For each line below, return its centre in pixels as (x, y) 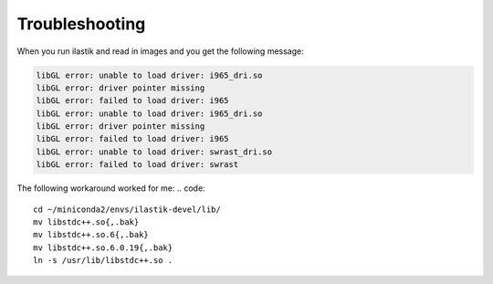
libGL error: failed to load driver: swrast (137, 165)
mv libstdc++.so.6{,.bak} (91, 235)
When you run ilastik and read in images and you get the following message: (161, 51)
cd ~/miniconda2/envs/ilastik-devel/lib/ (127, 209)
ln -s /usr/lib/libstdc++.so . (103, 261)
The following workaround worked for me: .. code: (111, 188)
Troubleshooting (81, 24)
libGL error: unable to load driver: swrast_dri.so (154, 152)
